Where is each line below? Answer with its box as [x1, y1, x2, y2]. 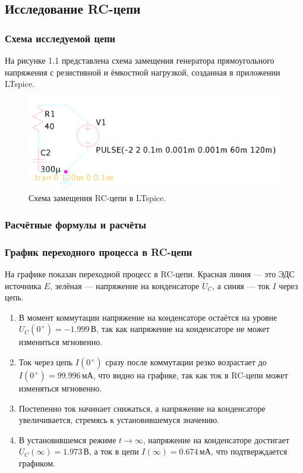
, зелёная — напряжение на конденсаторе [50, 279, 200, 292]
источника [5, 279, 42, 292]
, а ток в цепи [89, 445, 139, 458]
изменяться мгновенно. [18, 382, 102, 394]
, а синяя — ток [212, 279, 270, 292]
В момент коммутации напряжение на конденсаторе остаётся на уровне [18, 311, 277, 323]
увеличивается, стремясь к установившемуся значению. [18, 414, 219, 426]
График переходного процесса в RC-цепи [5, 244, 192, 259]
